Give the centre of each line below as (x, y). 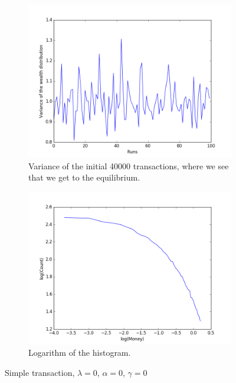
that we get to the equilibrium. (84, 177)
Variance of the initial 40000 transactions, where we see (129, 165)
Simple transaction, (40, 372)
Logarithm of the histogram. (80, 353)
